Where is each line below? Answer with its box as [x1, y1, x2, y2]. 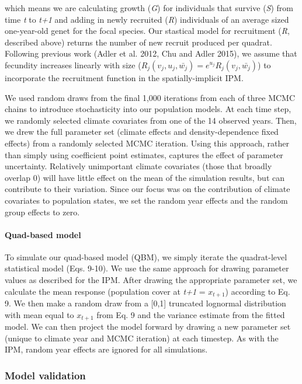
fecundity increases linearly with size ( [5, 58, 141, 71]
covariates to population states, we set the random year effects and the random [5, 194, 288, 206]
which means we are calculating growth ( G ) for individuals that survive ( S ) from [5, 2, 294, 13]
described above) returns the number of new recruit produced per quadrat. [5, 36, 272, 48]
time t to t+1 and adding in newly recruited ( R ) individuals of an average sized [5, 13, 289, 25]
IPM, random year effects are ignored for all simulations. [5, 343, 208, 355]
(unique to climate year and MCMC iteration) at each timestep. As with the [5, 331, 279, 344]
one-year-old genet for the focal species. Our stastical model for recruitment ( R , [5, 25, 290, 37]
